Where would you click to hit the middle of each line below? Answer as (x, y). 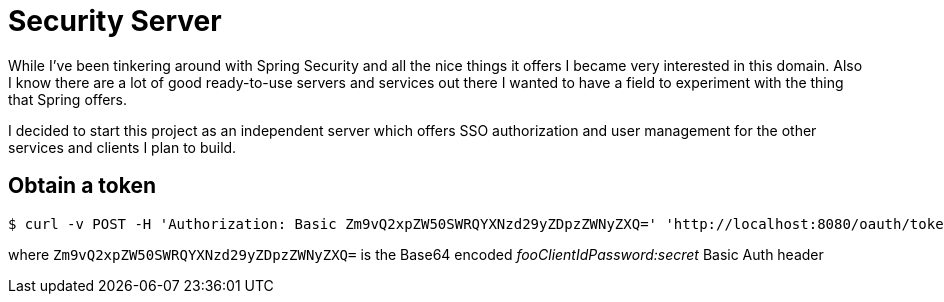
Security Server (115, 21)
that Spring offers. (68, 99)
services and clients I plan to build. (122, 147)
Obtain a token (82, 186)
